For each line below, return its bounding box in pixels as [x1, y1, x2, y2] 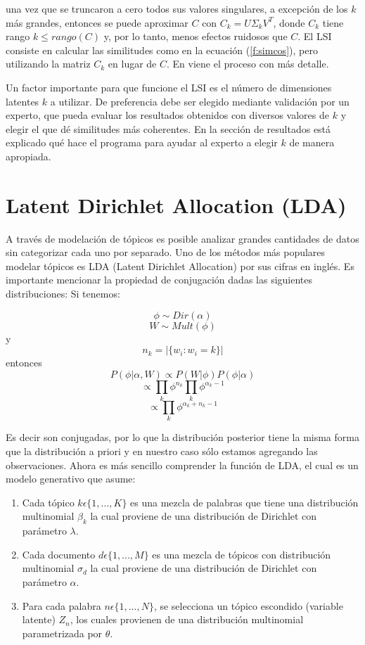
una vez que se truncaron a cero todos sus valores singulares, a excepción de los [6, 1, 348, 15]
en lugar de [108, 56, 157, 71]
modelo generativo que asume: [6, 471, 136, 486]
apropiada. [6, 148, 51, 163]
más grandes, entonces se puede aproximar [6, 15, 188, 30]
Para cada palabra [22, 598, 101, 613]
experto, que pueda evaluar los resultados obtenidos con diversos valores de [6, 108, 329, 122]
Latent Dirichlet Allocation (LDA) [6, 190, 347, 219]
